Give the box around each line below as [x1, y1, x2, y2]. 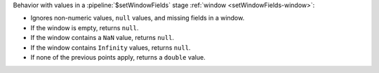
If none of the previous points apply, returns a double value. [30, 53, 206, 61]
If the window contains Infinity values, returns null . [30, 43, 191, 52]
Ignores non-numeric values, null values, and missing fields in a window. [30, 14, 245, 22]
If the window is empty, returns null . [30, 23, 139, 32]
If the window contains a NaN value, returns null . [30, 34, 175, 42]
